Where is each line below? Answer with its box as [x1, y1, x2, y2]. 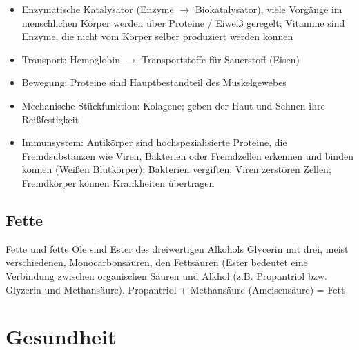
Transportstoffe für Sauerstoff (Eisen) [141, 52, 300, 66]
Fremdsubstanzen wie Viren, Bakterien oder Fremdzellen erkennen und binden [21, 148, 353, 163]
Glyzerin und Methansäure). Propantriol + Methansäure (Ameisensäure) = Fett [6, 282, 345, 296]
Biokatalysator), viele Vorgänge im [195, 2, 342, 16]
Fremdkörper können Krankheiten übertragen [21, 175, 215, 189]
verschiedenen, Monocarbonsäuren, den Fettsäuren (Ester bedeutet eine [6, 255, 308, 269]
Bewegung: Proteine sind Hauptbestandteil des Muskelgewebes [21, 75, 287, 90]
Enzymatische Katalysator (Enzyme [21, 2, 174, 16]
